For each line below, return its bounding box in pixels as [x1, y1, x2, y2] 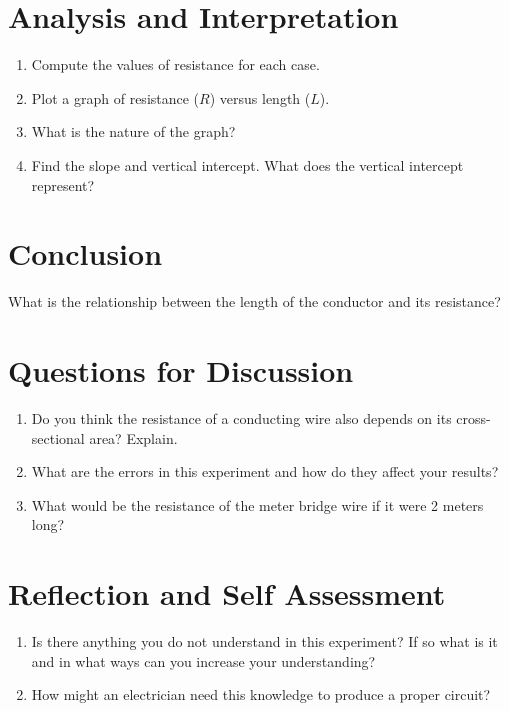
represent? [31, 174, 95, 195]
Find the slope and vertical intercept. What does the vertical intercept [31, 154, 464, 175]
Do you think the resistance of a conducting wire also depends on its [31, 407, 452, 428]
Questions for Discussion [8, 350, 354, 390]
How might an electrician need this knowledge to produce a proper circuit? [31, 684, 491, 705]
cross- [456, 407, 491, 428]
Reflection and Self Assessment [8, 573, 446, 614]
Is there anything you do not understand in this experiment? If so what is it [31, 631, 498, 652]
